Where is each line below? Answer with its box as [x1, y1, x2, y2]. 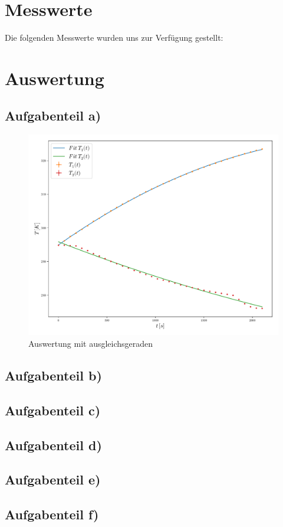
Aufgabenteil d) [5, 435, 102, 454]
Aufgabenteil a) [5, 106, 101, 125]
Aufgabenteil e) [5, 470, 101, 489]
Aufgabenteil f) [5, 505, 99, 523]
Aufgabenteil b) [5, 366, 102, 384]
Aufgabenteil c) [5, 401, 101, 419]
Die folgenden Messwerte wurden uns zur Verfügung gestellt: [5, 31, 223, 44]
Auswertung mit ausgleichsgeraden [28, 337, 153, 349]
